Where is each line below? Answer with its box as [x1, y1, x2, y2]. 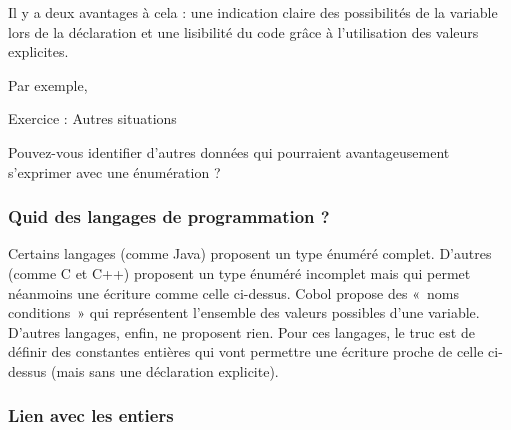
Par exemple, [8, 74, 88, 95]
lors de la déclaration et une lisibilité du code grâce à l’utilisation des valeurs [8, 21, 479, 42]
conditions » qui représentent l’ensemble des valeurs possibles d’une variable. [8, 302, 480, 323]
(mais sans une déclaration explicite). [50, 360, 279, 381]
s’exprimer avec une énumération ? [8, 161, 221, 182]
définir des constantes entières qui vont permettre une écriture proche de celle [8, 341, 484, 362]
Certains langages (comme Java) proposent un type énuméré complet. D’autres [8, 243, 492, 264]
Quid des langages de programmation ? [8, 204, 330, 229]
